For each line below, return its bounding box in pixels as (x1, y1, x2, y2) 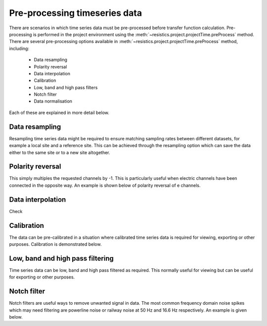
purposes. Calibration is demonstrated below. (9, 241, 102, 247)
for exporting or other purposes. (9, 274, 75, 280)
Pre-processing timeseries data (9, 7, 142, 18)
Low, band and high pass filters (34, 84, 98, 90)
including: (9, 45, 30, 52)
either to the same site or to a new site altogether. (9, 149, 111, 156)
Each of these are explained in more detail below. (9, 109, 110, 115)
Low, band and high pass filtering (9, 254, 114, 263)
